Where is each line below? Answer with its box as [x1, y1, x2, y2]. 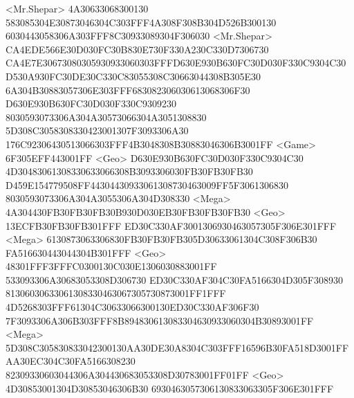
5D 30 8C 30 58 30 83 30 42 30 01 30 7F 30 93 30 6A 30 [6, 123, 189, 138]
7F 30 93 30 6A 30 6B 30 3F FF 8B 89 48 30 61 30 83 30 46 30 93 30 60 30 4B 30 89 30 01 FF [6, 313, 314, 327]
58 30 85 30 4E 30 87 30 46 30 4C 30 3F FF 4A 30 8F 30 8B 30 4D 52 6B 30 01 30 [6, 15, 277, 29]
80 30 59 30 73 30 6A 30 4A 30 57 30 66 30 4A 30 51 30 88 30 [6, 109, 207, 124]
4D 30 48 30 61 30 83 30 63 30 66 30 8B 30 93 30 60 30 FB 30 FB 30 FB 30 [6, 164, 253, 179]
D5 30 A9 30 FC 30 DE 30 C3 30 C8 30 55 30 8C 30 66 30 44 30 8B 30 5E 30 [6, 69, 261, 83]
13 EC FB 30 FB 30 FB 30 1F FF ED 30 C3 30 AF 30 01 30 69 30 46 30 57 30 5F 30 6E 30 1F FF [6, 218, 337, 233]
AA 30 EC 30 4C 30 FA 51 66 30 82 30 [6, 354, 136, 368]
